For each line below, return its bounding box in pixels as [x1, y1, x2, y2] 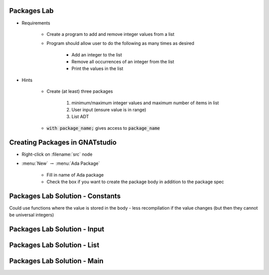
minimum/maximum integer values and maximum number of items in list [71, 100, 219, 106]
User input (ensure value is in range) [71, 107, 146, 113]
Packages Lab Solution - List [9, 241, 100, 250]
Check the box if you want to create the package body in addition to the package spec [46, 179, 224, 185]
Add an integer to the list [71, 51, 122, 57]
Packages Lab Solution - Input [9, 225, 105, 233]
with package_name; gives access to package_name [46, 125, 160, 131]
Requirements [21, 20, 50, 26]
